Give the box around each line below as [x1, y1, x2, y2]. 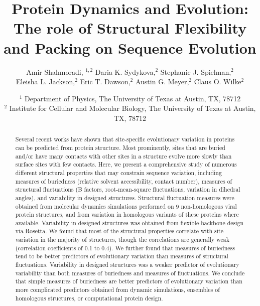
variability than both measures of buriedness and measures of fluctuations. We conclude [15, 268, 245, 277]
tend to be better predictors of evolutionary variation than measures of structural [15, 252, 228, 260]
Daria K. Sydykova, [95, 66, 156, 77]
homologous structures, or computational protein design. [15, 293, 163, 302]
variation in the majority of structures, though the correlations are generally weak [15, 235, 230, 244]
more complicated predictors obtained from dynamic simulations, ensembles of [15, 285, 220, 294]
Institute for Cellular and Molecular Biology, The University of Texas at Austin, [9, 103, 256, 113]
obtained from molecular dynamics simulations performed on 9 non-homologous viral [15, 202, 237, 210]
